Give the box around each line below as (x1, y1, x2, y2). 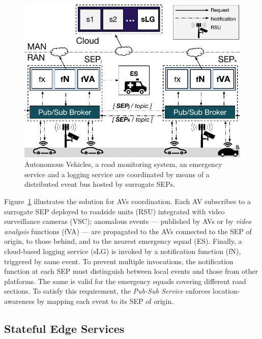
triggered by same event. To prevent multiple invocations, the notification (4, 256, 234, 266)
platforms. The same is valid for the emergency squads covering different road (4, 275, 246, 286)
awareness (4, 295, 35, 306)
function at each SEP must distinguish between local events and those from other (4, 266, 258, 276)
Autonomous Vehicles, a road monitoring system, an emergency (24, 159, 222, 169)
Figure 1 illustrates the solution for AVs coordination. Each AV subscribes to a (4, 195, 251, 206)
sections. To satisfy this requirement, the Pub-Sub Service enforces (4, 286, 211, 296)
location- (213, 286, 240, 296)
